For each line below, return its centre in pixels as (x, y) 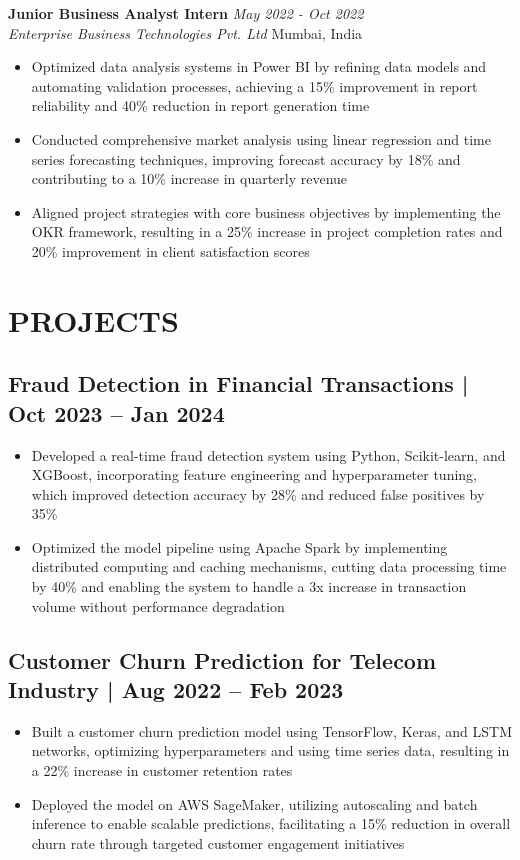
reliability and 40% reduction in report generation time (200, 105)
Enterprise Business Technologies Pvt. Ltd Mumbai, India (185, 32)
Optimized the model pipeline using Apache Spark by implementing (239, 546)
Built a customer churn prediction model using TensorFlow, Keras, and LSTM (272, 730)
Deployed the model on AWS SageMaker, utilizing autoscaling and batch (254, 803)
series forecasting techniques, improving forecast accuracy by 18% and (246, 158)
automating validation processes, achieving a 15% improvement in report (254, 85)
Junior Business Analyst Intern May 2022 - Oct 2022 (186, 13)
